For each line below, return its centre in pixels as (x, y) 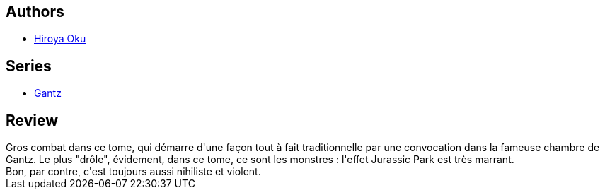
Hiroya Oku (60, 39)
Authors (35, 12)
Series (29, 66)
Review (32, 120)
